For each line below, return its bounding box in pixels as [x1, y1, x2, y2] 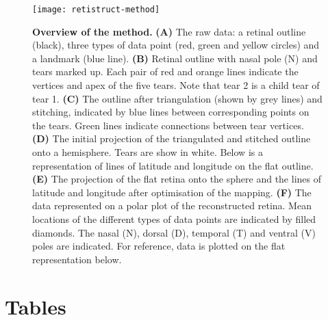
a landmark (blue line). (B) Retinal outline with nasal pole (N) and [32, 51, 318, 65]
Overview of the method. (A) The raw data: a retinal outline [32, 24, 306, 38]
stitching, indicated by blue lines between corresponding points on [32, 105, 310, 119]
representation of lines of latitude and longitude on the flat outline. [32, 158, 314, 172]
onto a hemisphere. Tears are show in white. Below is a [32, 145, 263, 159]
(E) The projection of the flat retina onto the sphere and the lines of [32, 172, 321, 186]
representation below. [32, 252, 122, 266]
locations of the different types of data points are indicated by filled [32, 211, 316, 226]
